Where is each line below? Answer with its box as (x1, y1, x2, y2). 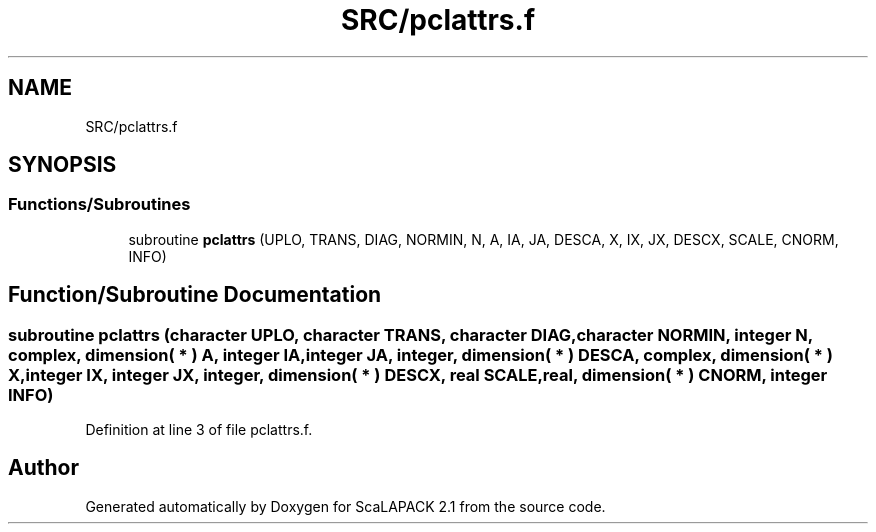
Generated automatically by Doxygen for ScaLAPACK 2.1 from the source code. (85, 497, 606, 515)
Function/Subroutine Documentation (8, 282, 382, 308)
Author (8, 455, 79, 481)
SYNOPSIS (8, 152, 117, 178)
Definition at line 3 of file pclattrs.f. (85, 421, 313, 439)
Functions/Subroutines (8, 194, 191, 215)
